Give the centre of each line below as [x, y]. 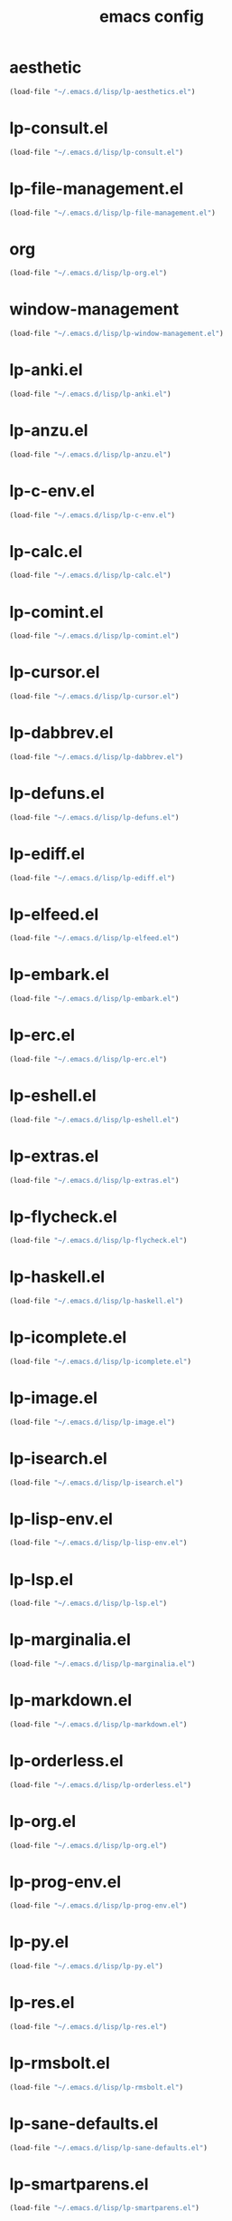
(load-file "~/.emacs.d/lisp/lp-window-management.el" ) [116, 334]
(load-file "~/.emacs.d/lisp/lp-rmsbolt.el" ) [96, 2087]
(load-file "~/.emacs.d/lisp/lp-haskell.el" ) [96, 1302]
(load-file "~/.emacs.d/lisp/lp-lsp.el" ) [88, 1604]
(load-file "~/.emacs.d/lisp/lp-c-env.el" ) [93, 515]
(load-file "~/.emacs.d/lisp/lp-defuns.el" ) [94, 817]
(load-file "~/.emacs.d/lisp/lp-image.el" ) [93, 1422]
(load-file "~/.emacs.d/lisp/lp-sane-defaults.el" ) [108, 2148]
